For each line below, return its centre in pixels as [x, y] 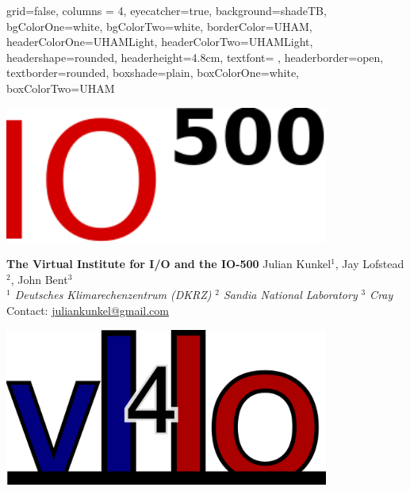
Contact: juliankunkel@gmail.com [88, 310]
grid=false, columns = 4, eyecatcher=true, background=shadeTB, [167, 10]
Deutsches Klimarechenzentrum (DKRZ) [113, 295]
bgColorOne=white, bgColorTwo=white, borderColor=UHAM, [159, 26]
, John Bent [39, 279]
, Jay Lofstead [370, 264]
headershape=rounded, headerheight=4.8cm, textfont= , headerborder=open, [195, 57]
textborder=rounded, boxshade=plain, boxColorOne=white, [153, 73]
